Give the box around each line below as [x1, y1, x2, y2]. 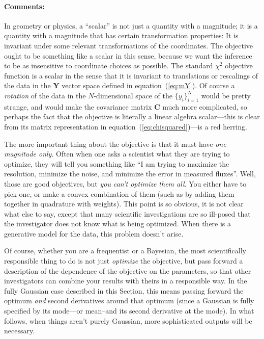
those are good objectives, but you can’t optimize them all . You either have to [4, 178, 247, 189]
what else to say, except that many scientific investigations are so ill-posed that [4, 208, 251, 219]
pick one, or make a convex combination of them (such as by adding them [4, 188, 234, 199]
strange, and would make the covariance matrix [4, 101, 152, 112]
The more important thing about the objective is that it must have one [4, 138, 226, 149]
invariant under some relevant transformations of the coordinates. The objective [4, 40, 253, 50]
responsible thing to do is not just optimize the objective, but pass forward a [4, 255, 243, 266]
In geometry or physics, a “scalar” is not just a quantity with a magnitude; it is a [4, 20, 258, 31]
